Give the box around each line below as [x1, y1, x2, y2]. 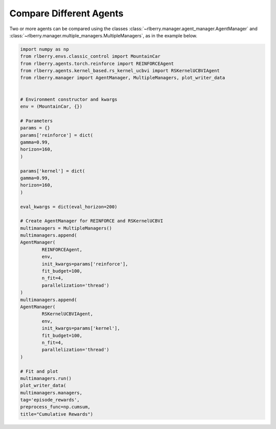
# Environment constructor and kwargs [20, 96, 118, 102]
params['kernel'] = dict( [20, 168, 85, 174]
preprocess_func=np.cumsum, [20, 404, 90, 410]
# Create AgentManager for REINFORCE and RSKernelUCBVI [20, 218, 164, 224]
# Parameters [20, 118, 53, 124]
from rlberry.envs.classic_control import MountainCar [20, 54, 160, 59]
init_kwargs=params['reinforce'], [41, 261, 128, 267]
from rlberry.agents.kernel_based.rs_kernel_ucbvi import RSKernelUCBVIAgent [20, 68, 220, 74]
